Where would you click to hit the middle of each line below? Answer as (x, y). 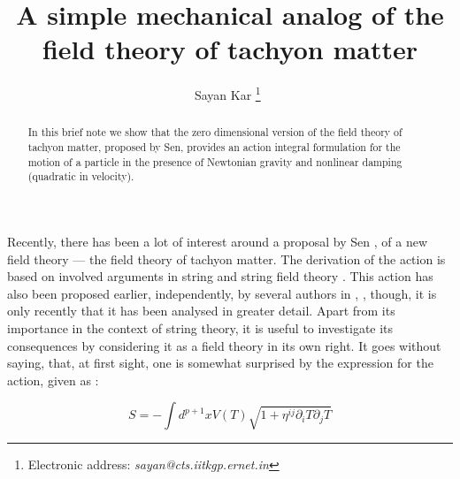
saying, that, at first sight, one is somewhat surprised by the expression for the (220, 363)
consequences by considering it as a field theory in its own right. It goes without (224, 345)
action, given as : (53, 380)
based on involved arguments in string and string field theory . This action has (220, 276)
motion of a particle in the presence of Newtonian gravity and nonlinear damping (215, 161)
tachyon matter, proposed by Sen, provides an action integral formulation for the (214, 147)
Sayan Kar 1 (227, 93)
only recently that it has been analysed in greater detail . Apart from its (201, 311)
